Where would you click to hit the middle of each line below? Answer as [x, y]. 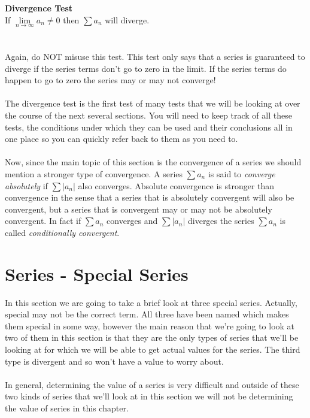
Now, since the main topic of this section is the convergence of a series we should [153, 162]
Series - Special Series [97, 273]
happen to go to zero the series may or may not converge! [110, 80]
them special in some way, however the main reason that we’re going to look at [150, 325]
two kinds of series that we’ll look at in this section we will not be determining [149, 396]
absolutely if [26, 185]
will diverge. [127, 19]
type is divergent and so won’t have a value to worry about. [114, 361]
